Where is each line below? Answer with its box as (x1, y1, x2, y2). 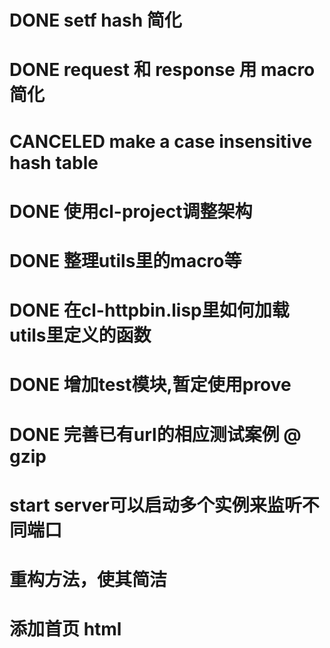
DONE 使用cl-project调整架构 (9, 200, 253, 223)
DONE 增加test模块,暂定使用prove (9, 374, 292, 396)
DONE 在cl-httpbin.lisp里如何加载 (9, 299, 290, 322)
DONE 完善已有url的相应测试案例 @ (9, 423, 302, 446)
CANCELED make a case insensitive (9, 130, 313, 153)
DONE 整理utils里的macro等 (9, 249, 242, 272)
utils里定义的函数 (9, 324, 152, 347)
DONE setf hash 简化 (9, 9, 182, 32)
